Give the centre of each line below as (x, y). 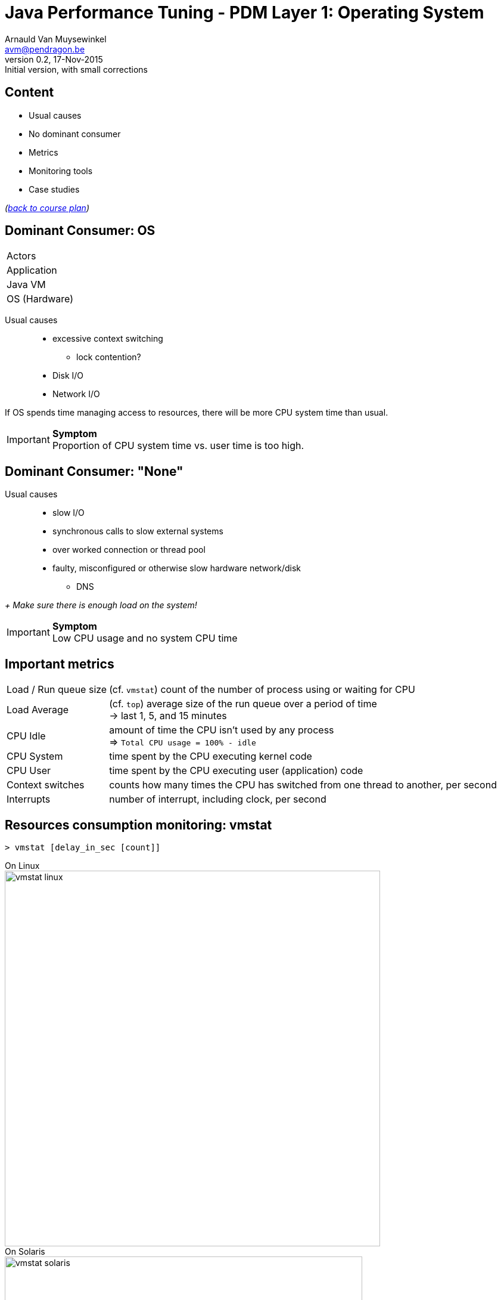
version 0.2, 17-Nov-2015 (54, 59)
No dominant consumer (75, 134)
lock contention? (109, 357)
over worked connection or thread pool (129, 550)
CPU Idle (26, 736)
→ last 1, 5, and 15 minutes (168, 716)
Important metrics (60, 664)
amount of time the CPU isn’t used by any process (222, 730)
